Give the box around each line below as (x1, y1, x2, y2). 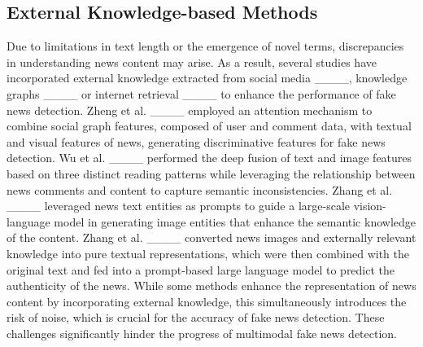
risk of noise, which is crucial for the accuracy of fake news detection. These (7, 309, 385, 326)
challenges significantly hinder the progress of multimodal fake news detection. (7, 324, 398, 341)
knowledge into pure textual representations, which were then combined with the (7, 244, 409, 261)
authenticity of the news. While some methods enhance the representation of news (7, 277, 416, 294)
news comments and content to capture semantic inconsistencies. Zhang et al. (7, 181, 393, 198)
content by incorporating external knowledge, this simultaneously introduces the (7, 292, 407, 310)
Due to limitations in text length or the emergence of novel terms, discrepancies (7, 37, 404, 55)
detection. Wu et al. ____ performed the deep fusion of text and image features (7, 149, 412, 166)
